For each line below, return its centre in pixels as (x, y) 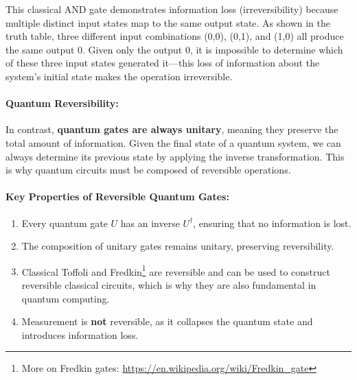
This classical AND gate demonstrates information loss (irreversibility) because (172, 9)
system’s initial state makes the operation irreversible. (119, 76)
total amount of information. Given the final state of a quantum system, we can (173, 142)
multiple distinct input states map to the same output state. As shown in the (168, 22)
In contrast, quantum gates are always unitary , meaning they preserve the (172, 129)
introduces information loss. (80, 334)
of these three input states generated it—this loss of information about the (163, 63)
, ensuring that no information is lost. (272, 223)
